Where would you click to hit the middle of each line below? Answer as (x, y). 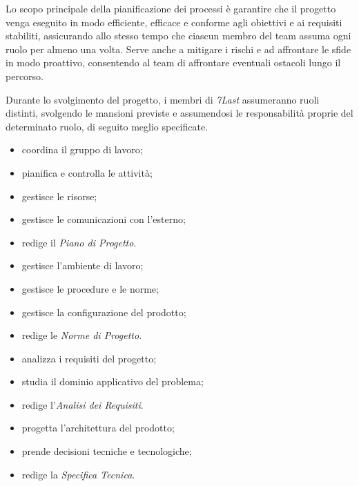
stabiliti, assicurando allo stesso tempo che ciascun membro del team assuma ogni (178, 36)
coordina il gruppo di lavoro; (82, 149)
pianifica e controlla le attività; (87, 172)
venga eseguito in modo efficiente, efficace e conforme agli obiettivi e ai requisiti (174, 22)
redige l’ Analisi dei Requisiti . (83, 404)
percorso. (25, 76)
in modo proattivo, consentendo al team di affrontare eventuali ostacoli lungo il (173, 62)
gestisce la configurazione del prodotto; (104, 312)
